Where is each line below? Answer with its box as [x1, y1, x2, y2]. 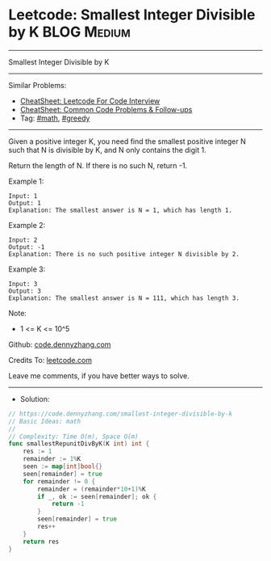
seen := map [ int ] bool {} [23, 462, 103, 470]
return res [23, 538, 60, 546]
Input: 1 [8, 192, 38, 200]
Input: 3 [8, 280, 38, 288]
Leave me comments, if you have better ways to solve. [8, 370, 190, 381]
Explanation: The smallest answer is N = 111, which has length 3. [8, 293, 240, 302]
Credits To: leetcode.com [8, 355, 93, 365]
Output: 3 [8, 287, 42, 295]
